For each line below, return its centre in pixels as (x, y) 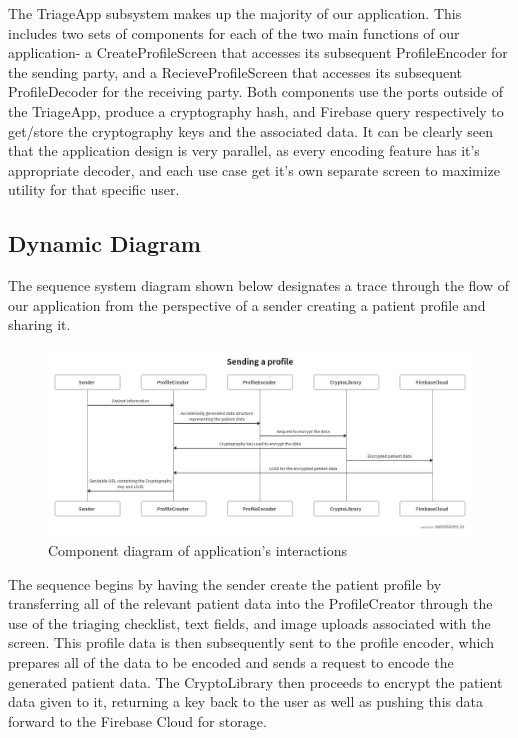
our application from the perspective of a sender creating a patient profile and (247, 304)
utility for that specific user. (94, 189)
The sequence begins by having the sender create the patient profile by (225, 583)
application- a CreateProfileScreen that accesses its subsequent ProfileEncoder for (258, 52)
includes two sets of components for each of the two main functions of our (234, 32)
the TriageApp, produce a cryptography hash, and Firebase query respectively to (256, 110)
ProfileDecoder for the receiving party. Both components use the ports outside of (256, 91)
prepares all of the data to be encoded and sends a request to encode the (231, 662)
